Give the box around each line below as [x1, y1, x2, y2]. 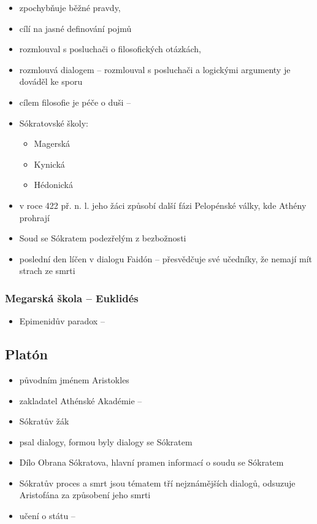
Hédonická [34, 178, 73, 191]
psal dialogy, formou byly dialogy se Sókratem [19, 435, 193, 448]
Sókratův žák [19, 415, 69, 428]
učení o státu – [19, 509, 75, 522]
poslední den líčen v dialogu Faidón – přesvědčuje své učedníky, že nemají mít [19, 252, 313, 265]
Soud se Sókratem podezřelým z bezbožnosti [19, 232, 186, 244]
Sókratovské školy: [19, 116, 88, 129]
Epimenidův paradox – [19, 315, 105, 327]
